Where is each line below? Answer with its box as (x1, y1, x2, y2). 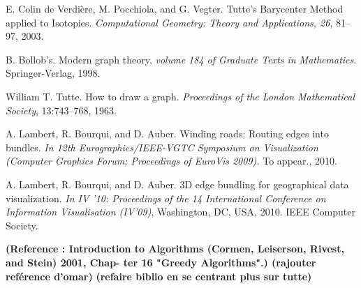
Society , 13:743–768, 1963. (6, 103, 117, 117)
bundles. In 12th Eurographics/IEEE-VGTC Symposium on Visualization (6, 139, 318, 154)
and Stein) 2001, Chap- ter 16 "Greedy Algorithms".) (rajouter (6, 255, 316, 269)
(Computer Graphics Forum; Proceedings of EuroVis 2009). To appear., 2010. (6, 153, 337, 168)
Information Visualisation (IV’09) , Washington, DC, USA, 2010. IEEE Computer (6, 204, 355, 219)
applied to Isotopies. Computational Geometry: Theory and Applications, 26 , (6, 15, 333, 29)
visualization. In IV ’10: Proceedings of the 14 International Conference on (6, 190, 326, 205)
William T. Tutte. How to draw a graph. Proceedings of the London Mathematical (6, 89, 355, 103)
